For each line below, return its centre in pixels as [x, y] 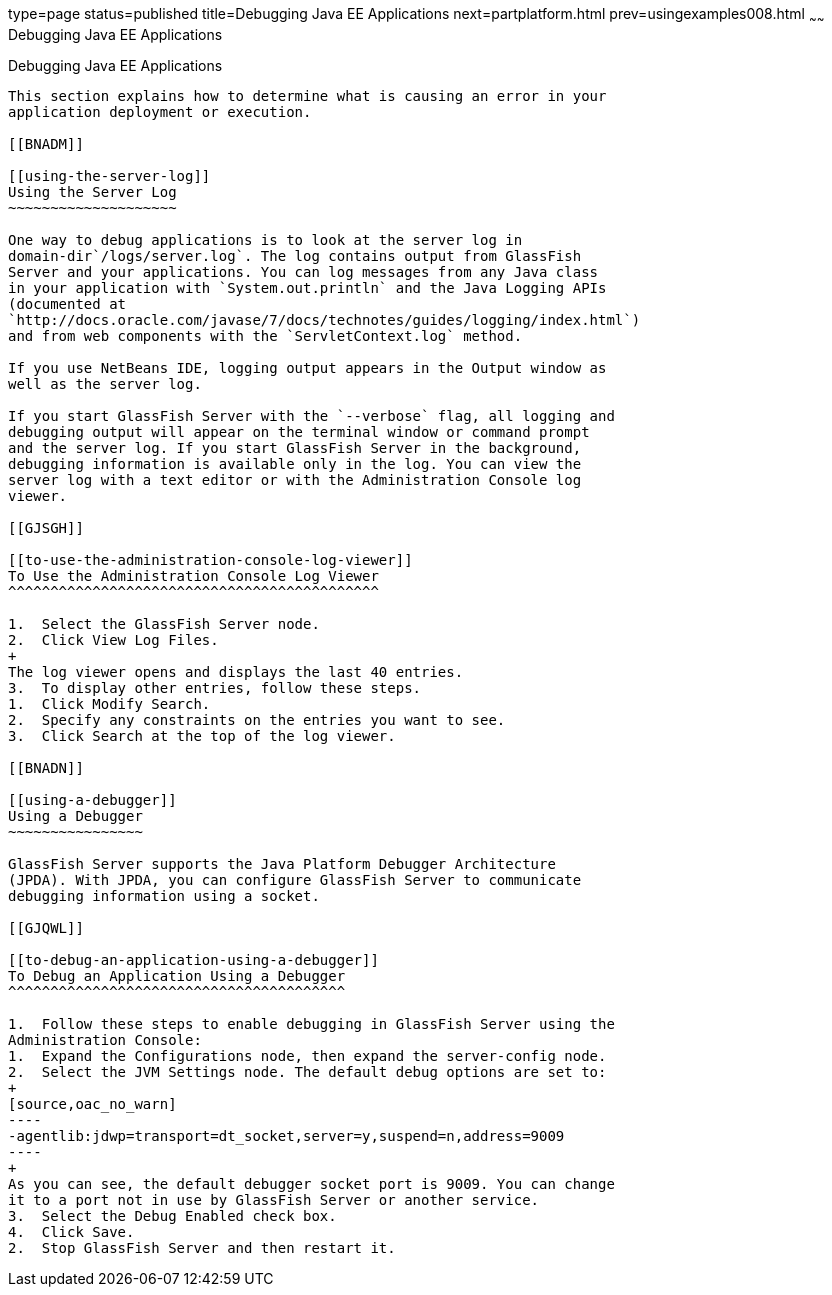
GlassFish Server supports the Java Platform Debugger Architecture [282, 863]
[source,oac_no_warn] [92, 1103]
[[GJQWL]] [46, 927]
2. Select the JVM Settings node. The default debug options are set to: [307, 1071]
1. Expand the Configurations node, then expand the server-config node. [307, 1055]
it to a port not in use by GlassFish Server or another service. [274, 1199]
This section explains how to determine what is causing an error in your [307, 95]
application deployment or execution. [160, 111]
